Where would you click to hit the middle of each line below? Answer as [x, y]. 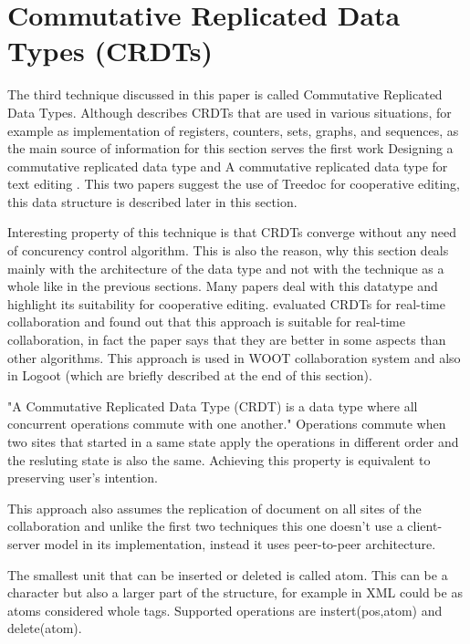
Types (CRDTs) [110, 51]
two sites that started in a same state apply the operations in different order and [233, 441]
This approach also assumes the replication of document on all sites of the [214, 508]
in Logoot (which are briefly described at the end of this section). [190, 375]
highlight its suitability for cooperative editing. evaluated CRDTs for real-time [226, 303]
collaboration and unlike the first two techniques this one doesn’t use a [205, 526]
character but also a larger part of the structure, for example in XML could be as [235, 592]
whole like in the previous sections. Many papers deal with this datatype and [223, 286]
